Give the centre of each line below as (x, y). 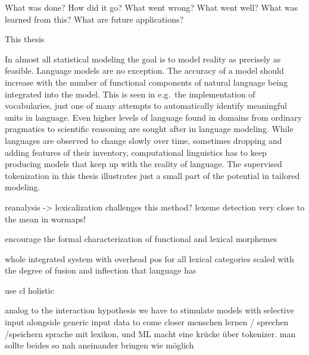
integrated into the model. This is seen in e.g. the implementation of (130, 94)
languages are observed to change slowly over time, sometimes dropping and (143, 140)
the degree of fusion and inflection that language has (101, 270)
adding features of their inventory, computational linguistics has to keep (136, 152)
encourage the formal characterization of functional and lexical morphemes (141, 239)
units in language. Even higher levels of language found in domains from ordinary (154, 117)
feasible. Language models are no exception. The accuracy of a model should (144, 70)
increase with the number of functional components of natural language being (146, 82)
